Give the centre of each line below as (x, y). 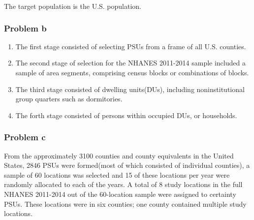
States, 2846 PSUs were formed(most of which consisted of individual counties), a (127, 165)
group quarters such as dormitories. (69, 99)
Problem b (25, 28)
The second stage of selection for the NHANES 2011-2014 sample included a (130, 63)
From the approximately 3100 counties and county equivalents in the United (119, 155)
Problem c (25, 137)
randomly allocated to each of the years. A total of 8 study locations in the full (123, 184)
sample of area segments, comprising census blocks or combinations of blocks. (132, 72)
